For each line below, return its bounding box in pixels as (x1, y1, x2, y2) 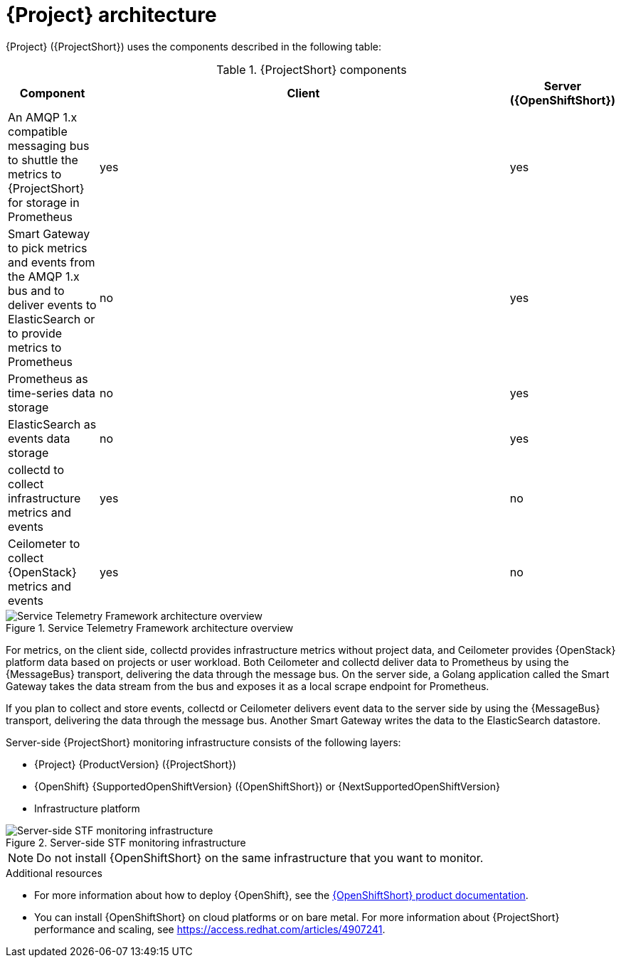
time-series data (8, 385, 95, 400)
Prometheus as (8, 371, 88, 386)
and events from (8, 254, 95, 269)
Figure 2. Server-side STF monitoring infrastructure (6, 836, 246, 849)
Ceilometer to (8, 536, 80, 551)
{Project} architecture (6, 3, 217, 27)
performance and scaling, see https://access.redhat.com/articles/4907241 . (34, 922, 386, 935)
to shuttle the (8, 152, 78, 167)
